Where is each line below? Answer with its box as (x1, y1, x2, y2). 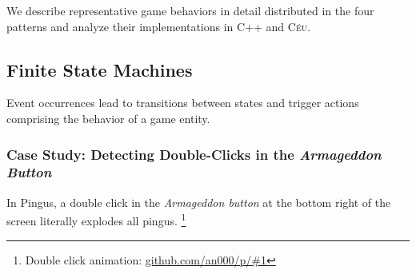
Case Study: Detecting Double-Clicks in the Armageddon (6, 144, 382, 164)
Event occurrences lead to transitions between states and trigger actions (6, 94, 359, 111)
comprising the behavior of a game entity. (6, 109, 210, 126)
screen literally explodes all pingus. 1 (6, 210, 186, 228)
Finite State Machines (6, 57, 193, 81)
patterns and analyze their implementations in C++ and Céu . (6, 18, 311, 34)
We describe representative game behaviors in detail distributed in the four (6, 2, 374, 18)
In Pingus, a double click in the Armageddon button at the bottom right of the (6, 193, 391, 210)
